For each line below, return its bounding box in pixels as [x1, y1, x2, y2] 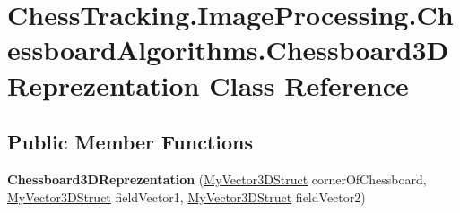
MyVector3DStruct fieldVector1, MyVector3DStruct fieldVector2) [7, 187, 366, 206]
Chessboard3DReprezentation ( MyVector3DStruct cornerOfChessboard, [7, 169, 427, 188]
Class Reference [209, 66, 409, 103]
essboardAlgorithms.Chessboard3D [7, 31, 449, 68]
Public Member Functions [7, 128, 253, 156]
